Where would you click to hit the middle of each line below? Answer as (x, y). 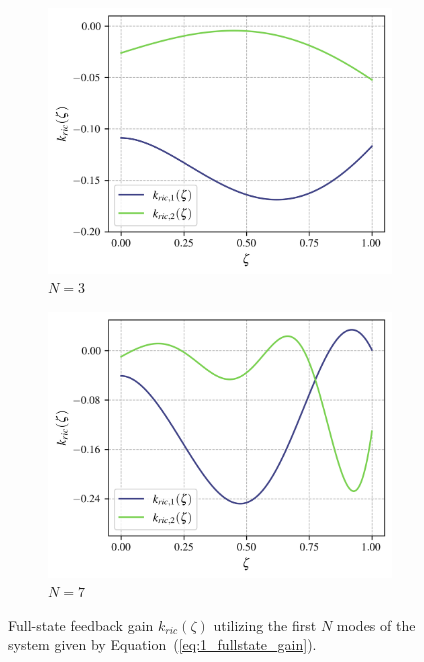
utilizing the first (265, 624)
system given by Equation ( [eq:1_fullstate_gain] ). (162, 644)
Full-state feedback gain (81, 624)
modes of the (376, 624)
